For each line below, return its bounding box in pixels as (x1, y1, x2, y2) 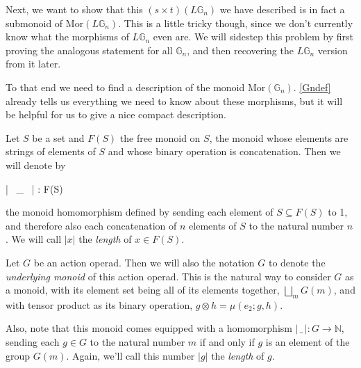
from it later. (6, 56, 61, 71)
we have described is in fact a (219, 2, 345, 16)
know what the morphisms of (6, 29, 129, 44)
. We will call (6, 232, 62, 246)
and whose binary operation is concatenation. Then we (108, 144, 341, 159)
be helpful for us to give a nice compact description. (6, 107, 226, 122)
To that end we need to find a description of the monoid (6, 79, 245, 94)
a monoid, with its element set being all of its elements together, (6, 282, 280, 297)
